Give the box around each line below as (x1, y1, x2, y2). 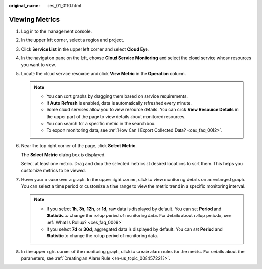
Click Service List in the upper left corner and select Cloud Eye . (21, 46, 149, 52)
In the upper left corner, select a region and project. (21, 37, 125, 43)
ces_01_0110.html (47, 3, 81, 8)
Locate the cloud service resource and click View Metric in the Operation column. (21, 71, 186, 76)
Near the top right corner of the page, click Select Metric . (21, 143, 137, 148)
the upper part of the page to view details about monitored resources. (46, 113, 186, 119)
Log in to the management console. (21, 28, 92, 34)
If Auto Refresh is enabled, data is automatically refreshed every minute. (46, 100, 192, 106)
